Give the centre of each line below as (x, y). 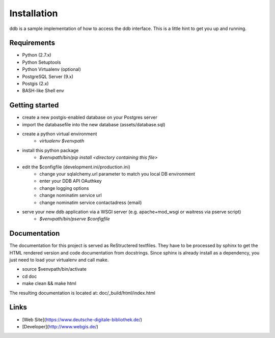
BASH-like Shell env (43, 91)
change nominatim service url (71, 195)
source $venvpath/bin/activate (54, 269)
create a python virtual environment (60, 134)
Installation (34, 13)
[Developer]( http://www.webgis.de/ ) (60, 326)
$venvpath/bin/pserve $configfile (75, 219)
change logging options (64, 188)
